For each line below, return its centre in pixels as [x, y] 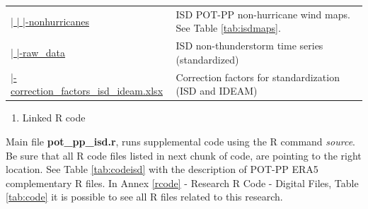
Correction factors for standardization [258, 77]
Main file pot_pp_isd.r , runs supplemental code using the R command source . [180, 141]
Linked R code [54, 118]
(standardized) [207, 59]
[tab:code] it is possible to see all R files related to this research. [144, 197]
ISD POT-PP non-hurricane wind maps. [263, 14]
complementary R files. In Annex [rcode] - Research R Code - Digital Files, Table [182, 183]
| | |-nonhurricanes [50, 21]
